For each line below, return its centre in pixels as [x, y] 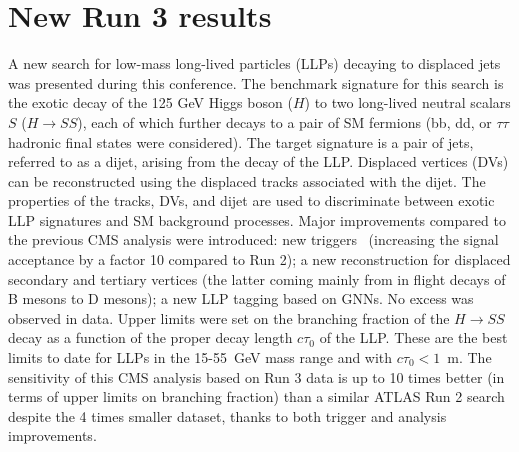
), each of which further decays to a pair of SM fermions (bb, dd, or [284, 121]
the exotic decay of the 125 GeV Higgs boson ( [150, 102]
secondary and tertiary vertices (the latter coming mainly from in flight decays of [257, 278]
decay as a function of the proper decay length [150, 337]
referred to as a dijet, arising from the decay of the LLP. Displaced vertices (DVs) [258, 161]
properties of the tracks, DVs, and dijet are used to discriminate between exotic [251, 200]
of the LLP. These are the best [413, 337]
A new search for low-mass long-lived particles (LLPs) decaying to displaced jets [254, 63]
